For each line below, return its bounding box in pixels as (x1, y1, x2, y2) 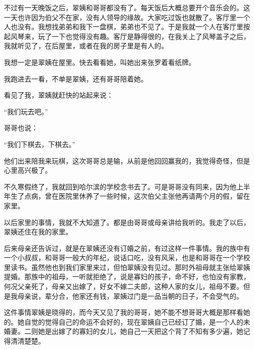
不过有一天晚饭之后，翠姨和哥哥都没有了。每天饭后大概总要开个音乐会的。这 (4, 2, 250, 12)
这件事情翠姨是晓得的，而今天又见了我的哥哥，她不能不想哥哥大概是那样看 (4, 307, 243, 317)
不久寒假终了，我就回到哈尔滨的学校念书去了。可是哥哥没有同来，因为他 (4, 181, 236, 191)
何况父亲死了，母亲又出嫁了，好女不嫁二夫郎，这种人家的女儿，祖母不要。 (4, 281, 243, 291)
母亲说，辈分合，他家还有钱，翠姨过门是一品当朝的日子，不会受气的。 (17, 290, 243, 301)
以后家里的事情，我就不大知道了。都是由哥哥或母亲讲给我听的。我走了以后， (4, 217, 250, 227)
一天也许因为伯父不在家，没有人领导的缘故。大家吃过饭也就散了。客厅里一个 (4, 12, 250, 22)
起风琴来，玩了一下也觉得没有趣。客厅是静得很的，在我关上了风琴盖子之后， (4, 31, 250, 41)
